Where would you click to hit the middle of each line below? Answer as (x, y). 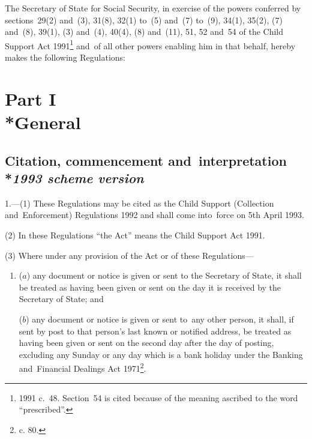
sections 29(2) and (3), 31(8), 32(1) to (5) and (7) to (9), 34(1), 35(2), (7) (144, 20)
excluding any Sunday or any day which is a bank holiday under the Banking (161, 354)
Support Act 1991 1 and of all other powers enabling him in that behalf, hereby (150, 44)
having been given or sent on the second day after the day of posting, (146, 343)
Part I (31, 98)
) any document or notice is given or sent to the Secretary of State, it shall (164, 275)
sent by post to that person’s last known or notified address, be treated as (155, 331)
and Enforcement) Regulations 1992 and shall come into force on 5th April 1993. (154, 215)
